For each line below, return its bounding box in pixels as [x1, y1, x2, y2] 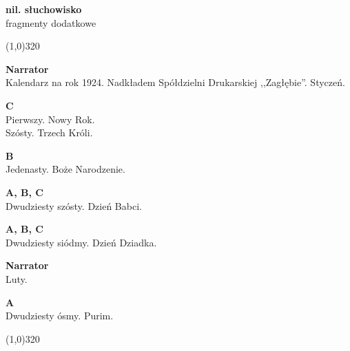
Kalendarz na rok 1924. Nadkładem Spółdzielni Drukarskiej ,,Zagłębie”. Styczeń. [6, 75, 345, 89]
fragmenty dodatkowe [6, 15, 96, 30]
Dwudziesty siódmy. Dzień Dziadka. [6, 235, 157, 249]
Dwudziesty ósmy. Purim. [6, 308, 114, 323]
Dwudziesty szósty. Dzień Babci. [6, 198, 142, 213]
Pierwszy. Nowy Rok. [6, 111, 95, 126]
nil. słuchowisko [6, 2, 82, 16]
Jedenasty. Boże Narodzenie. [6, 162, 125, 176]
